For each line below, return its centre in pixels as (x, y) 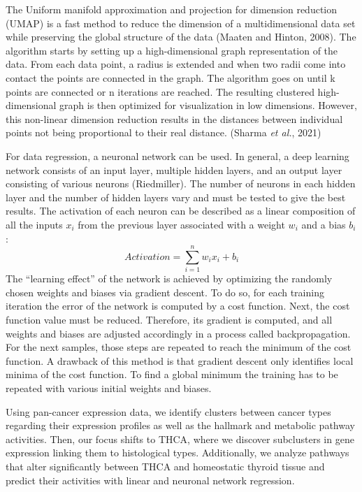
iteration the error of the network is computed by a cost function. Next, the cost (178, 306)
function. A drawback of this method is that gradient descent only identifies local (180, 360)
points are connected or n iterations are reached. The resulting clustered (160, 91)
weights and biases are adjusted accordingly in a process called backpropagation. (178, 333)
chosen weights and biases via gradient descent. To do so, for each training (165, 292)
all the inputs (34, 224)
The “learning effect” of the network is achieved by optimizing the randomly (169, 278)
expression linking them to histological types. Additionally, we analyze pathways (178, 453)
